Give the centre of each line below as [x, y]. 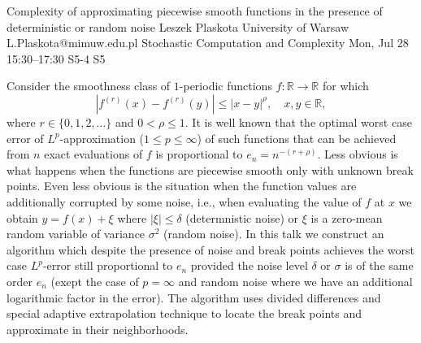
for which [345, 86]
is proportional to [199, 154]
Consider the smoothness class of [89, 86]
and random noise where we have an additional [295, 281]
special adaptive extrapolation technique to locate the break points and [184, 313]
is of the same [379, 265]
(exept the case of [95, 281]
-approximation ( [102, 138]
